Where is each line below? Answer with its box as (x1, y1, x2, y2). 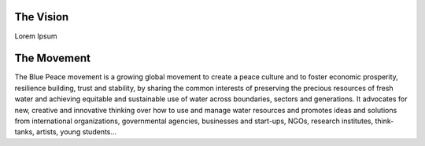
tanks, (14, 127, 35, 137)
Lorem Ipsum (14, 31, 57, 41)
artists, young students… (35, 127, 117, 137)
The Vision (14, 10, 69, 24)
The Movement (14, 52, 91, 65)
